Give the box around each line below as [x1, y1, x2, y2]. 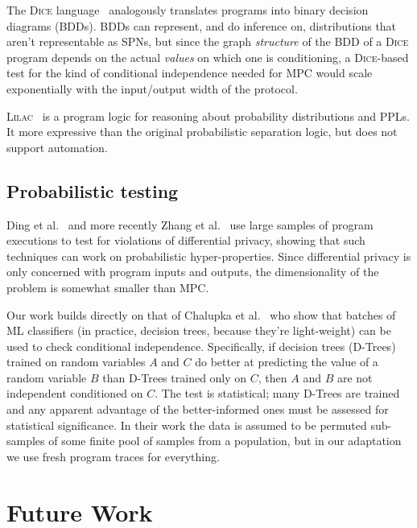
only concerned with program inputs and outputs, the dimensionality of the [6, 263, 379, 280]
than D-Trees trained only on [102, 369, 247, 386]
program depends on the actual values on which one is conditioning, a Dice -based [6, 48, 409, 65]
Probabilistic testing [6, 178, 179, 203]
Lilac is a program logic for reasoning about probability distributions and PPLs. [6, 107, 411, 124]
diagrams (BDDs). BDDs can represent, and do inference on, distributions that [6, 17, 397, 34]
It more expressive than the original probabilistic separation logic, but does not [6, 123, 398, 140]
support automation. [6, 138, 108, 155]
